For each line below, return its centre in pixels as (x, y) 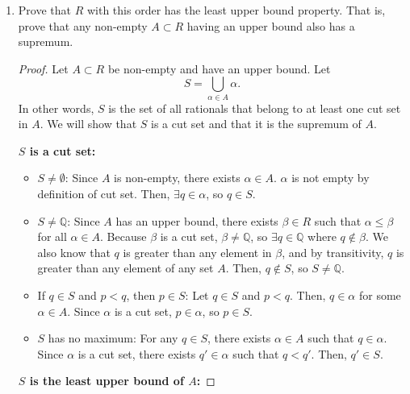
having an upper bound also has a (271, 25)
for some (380, 295)
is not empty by (331, 178)
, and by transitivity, (333, 252)
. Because (123, 236)
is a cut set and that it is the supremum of (256, 124)
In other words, (56, 108)
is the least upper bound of (107, 381)
